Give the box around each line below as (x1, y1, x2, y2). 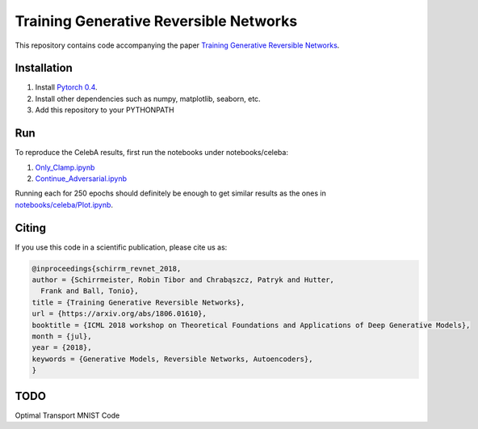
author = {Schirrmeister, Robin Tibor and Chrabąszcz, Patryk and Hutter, (31, 275, 335, 284)
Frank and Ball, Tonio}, (40, 287, 139, 296)
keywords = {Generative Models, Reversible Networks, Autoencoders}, (31, 354, 313, 364)
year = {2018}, (31, 343, 92, 352)
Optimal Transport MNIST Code (15, 410, 120, 420)
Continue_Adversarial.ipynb (35, 174, 128, 183)
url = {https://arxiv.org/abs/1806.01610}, (31, 309, 208, 318)
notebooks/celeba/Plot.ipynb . (15, 200, 113, 209)
